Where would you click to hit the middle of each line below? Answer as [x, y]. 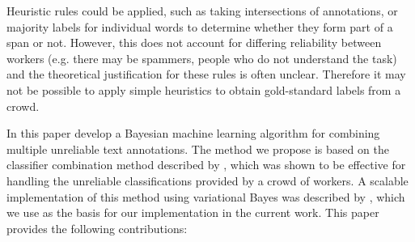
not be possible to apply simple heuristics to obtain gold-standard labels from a [204, 89]
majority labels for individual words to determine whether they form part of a [200, 26]
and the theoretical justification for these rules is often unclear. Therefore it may [206, 74]
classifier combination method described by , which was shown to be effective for [206, 165]
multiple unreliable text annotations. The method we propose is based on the [198, 149]
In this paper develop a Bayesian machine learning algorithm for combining [193, 133]
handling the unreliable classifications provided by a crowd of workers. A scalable [207, 180]
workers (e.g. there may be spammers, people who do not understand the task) [202, 58]
